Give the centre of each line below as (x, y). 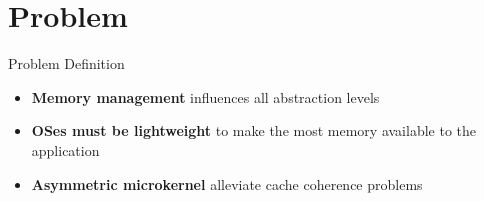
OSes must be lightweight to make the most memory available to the (253, 130)
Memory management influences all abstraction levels (205, 96)
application (65, 149)
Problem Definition (66, 63)
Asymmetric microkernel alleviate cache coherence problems (227, 183)
